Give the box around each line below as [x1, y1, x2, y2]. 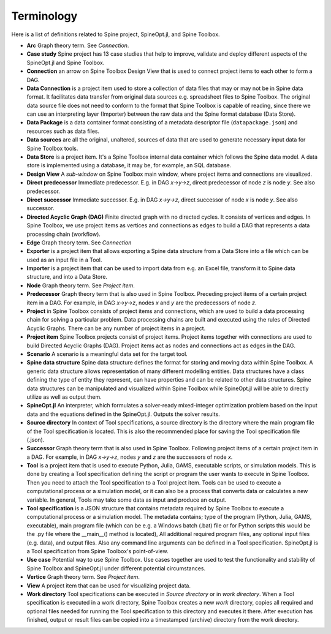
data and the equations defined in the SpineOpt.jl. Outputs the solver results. [26, 410, 220, 418]
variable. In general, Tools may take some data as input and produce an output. [26, 496, 227, 504]
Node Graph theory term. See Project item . [26, 282, 135, 289]
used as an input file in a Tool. [26, 256, 102, 263]
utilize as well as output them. [26, 393, 102, 401]
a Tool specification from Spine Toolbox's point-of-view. [26, 547, 169, 554]
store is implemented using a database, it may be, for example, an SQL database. [26, 162, 232, 169]
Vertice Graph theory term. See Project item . [26, 573, 140, 581]
